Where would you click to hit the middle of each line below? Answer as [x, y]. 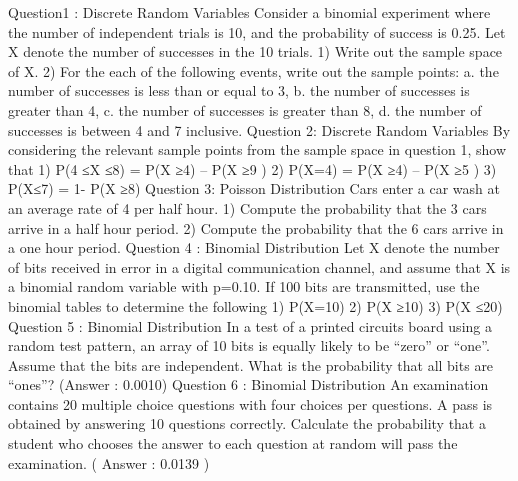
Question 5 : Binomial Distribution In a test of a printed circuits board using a [250, 325]
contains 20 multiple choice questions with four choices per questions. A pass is [250, 403]
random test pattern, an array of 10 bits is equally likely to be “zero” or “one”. [249, 345]
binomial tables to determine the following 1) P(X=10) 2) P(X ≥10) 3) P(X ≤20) [255, 305]
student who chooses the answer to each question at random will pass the [233, 443]
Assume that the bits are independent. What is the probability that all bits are [251, 364]
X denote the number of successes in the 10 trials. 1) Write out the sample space [255, 51]
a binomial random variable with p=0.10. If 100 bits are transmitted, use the [244, 286]
